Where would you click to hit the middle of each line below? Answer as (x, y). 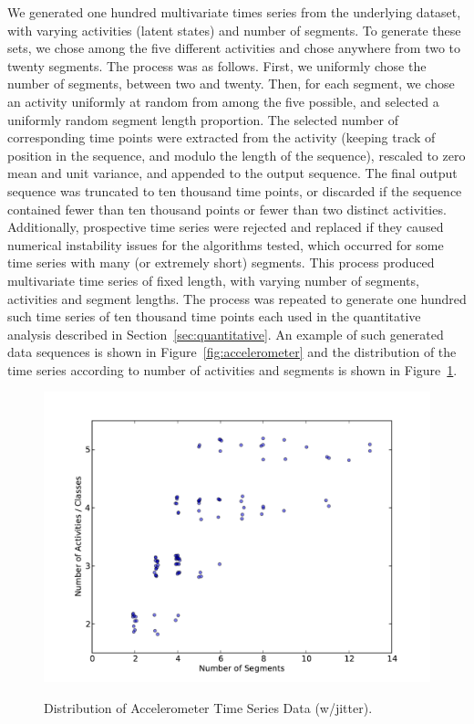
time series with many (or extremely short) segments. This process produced (221, 262)
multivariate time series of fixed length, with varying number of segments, (213, 280)
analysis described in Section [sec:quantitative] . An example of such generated (226, 334)
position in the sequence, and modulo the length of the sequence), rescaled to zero (237, 155)
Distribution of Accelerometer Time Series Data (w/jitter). (208, 708)
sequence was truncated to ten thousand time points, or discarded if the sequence (235, 190)
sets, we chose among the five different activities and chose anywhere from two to (234, 48)
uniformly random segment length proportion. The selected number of (203, 119)
